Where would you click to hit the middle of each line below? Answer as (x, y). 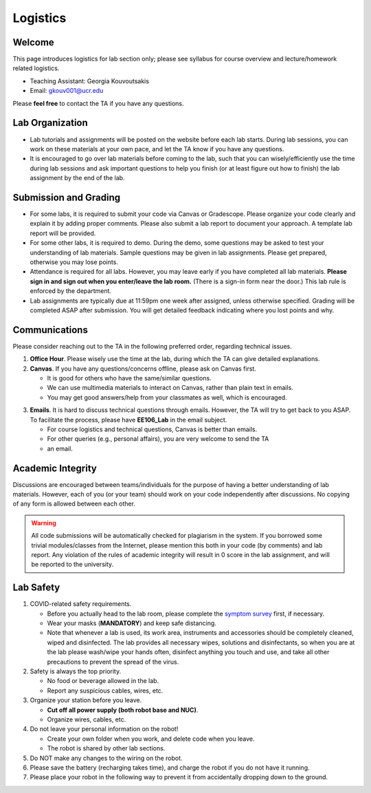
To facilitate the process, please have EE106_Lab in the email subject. (128, 420)
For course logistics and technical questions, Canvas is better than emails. (152, 429)
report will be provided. (63, 233)
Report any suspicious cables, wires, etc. (105, 691)
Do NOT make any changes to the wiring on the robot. (106, 758)
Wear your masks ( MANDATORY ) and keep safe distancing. (132, 623)
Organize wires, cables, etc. (87, 719)
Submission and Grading (67, 197)
